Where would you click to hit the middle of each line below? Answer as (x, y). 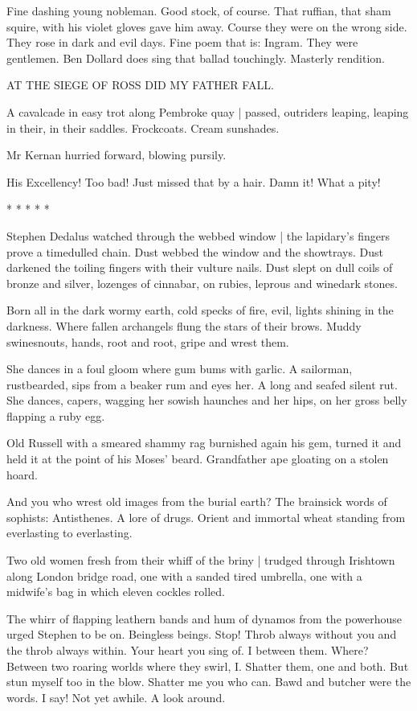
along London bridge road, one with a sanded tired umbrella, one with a (184, 575)
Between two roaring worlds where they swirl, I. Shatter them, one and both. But (208, 666)
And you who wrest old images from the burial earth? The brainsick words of (197, 501)
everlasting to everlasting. (69, 533)
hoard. (22, 474)
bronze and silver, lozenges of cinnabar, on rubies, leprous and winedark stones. (202, 283)
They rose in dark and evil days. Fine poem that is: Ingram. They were (182, 42)
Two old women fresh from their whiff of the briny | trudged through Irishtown (201, 560)
